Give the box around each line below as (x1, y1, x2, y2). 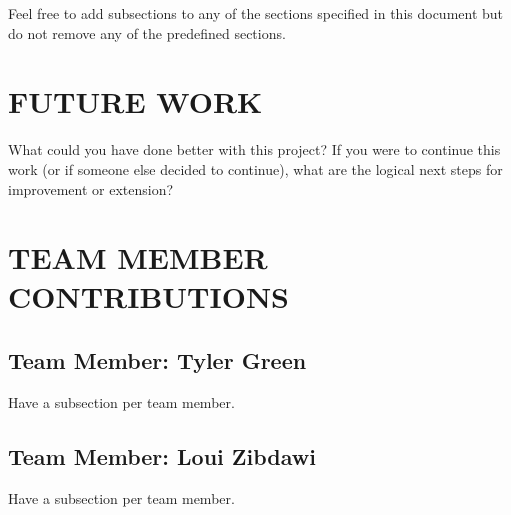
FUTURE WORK (8, 81, 263, 122)
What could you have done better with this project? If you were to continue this (8, 139, 501, 160)
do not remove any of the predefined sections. (8, 22, 286, 43)
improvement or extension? (8, 178, 174, 199)
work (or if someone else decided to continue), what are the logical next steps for (8, 158, 503, 179)
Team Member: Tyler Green (8, 345, 307, 376)
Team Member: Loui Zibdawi (8, 440, 317, 471)
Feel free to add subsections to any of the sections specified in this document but (8, 3, 504, 23)
